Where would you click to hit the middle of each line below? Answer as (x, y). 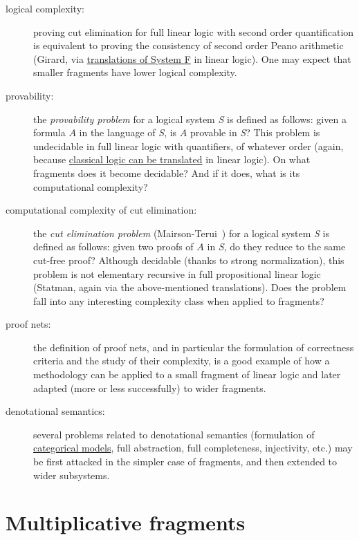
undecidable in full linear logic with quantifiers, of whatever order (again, (188, 146)
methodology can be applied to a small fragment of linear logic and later (187, 374)
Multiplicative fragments (126, 522)
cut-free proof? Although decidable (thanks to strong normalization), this (189, 260)
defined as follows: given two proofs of (113, 246)
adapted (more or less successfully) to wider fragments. (150, 388)
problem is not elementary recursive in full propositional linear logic (177, 273)
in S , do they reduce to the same (276, 246)
